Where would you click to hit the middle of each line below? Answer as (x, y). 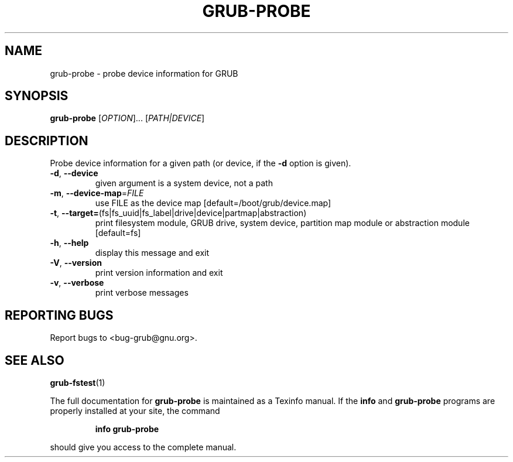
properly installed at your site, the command (135, 410)
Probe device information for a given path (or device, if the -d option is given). (201, 163)
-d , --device (74, 173)
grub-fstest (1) (78, 382)
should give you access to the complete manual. (143, 447)
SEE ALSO (35, 360)
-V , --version (76, 263)
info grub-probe (127, 429)
